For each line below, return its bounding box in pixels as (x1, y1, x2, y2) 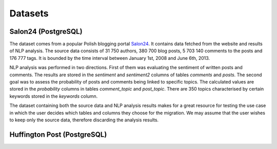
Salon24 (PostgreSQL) (9, 27, 83, 36)
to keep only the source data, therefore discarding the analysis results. (9, 117, 159, 123)
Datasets (9, 8, 49, 19)
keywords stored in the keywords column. (9, 93, 98, 99)
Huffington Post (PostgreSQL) (9, 130, 107, 139)
